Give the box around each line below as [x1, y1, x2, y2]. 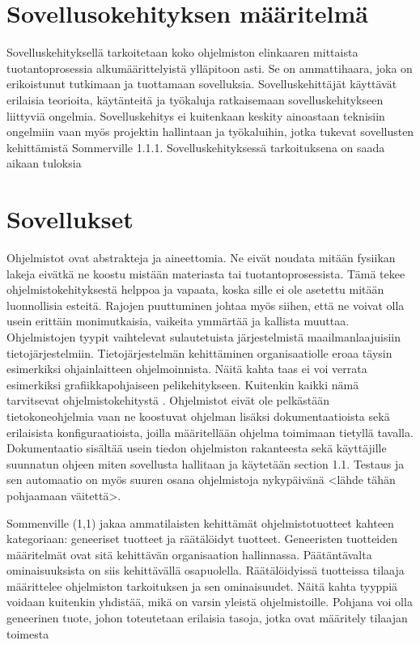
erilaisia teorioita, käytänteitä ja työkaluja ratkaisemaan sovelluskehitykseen [6, 91, 384, 108]
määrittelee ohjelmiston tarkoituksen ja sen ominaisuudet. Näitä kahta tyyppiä [6, 577, 398, 594]
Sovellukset [6, 202, 134, 236]
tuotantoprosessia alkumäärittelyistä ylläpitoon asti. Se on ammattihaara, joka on [6, 59, 413, 76]
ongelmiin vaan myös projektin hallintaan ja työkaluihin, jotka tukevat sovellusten [6, 123, 414, 140]
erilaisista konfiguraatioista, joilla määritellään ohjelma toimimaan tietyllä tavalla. [6, 423, 414, 440]
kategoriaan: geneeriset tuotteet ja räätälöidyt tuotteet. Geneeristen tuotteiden [6, 530, 398, 547]
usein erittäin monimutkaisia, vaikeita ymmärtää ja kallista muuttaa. [6, 312, 350, 329]
